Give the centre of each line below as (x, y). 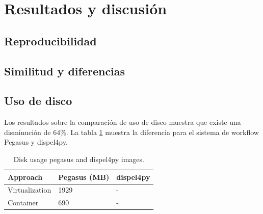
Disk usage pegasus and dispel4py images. (79, 159)
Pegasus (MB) (84, 177)
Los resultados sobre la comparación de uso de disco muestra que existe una (123, 122)
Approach (25, 177)
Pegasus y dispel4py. (36, 142)
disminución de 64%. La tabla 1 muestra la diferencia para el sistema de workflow (131, 132)
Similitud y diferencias (65, 71)
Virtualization (30, 190)
